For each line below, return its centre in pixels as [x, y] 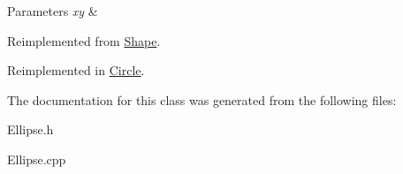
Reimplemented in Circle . [76, 70]
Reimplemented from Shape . [84, 40]
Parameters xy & [53, 11]
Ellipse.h [30, 129]
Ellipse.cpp [37, 159]
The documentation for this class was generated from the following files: [202, 99]
